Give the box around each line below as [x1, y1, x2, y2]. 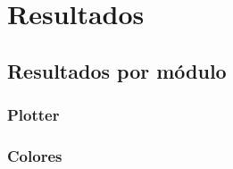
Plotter [7, 104, 60, 126]
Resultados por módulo [7, 56, 227, 84]
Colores [7, 144, 62, 166]
